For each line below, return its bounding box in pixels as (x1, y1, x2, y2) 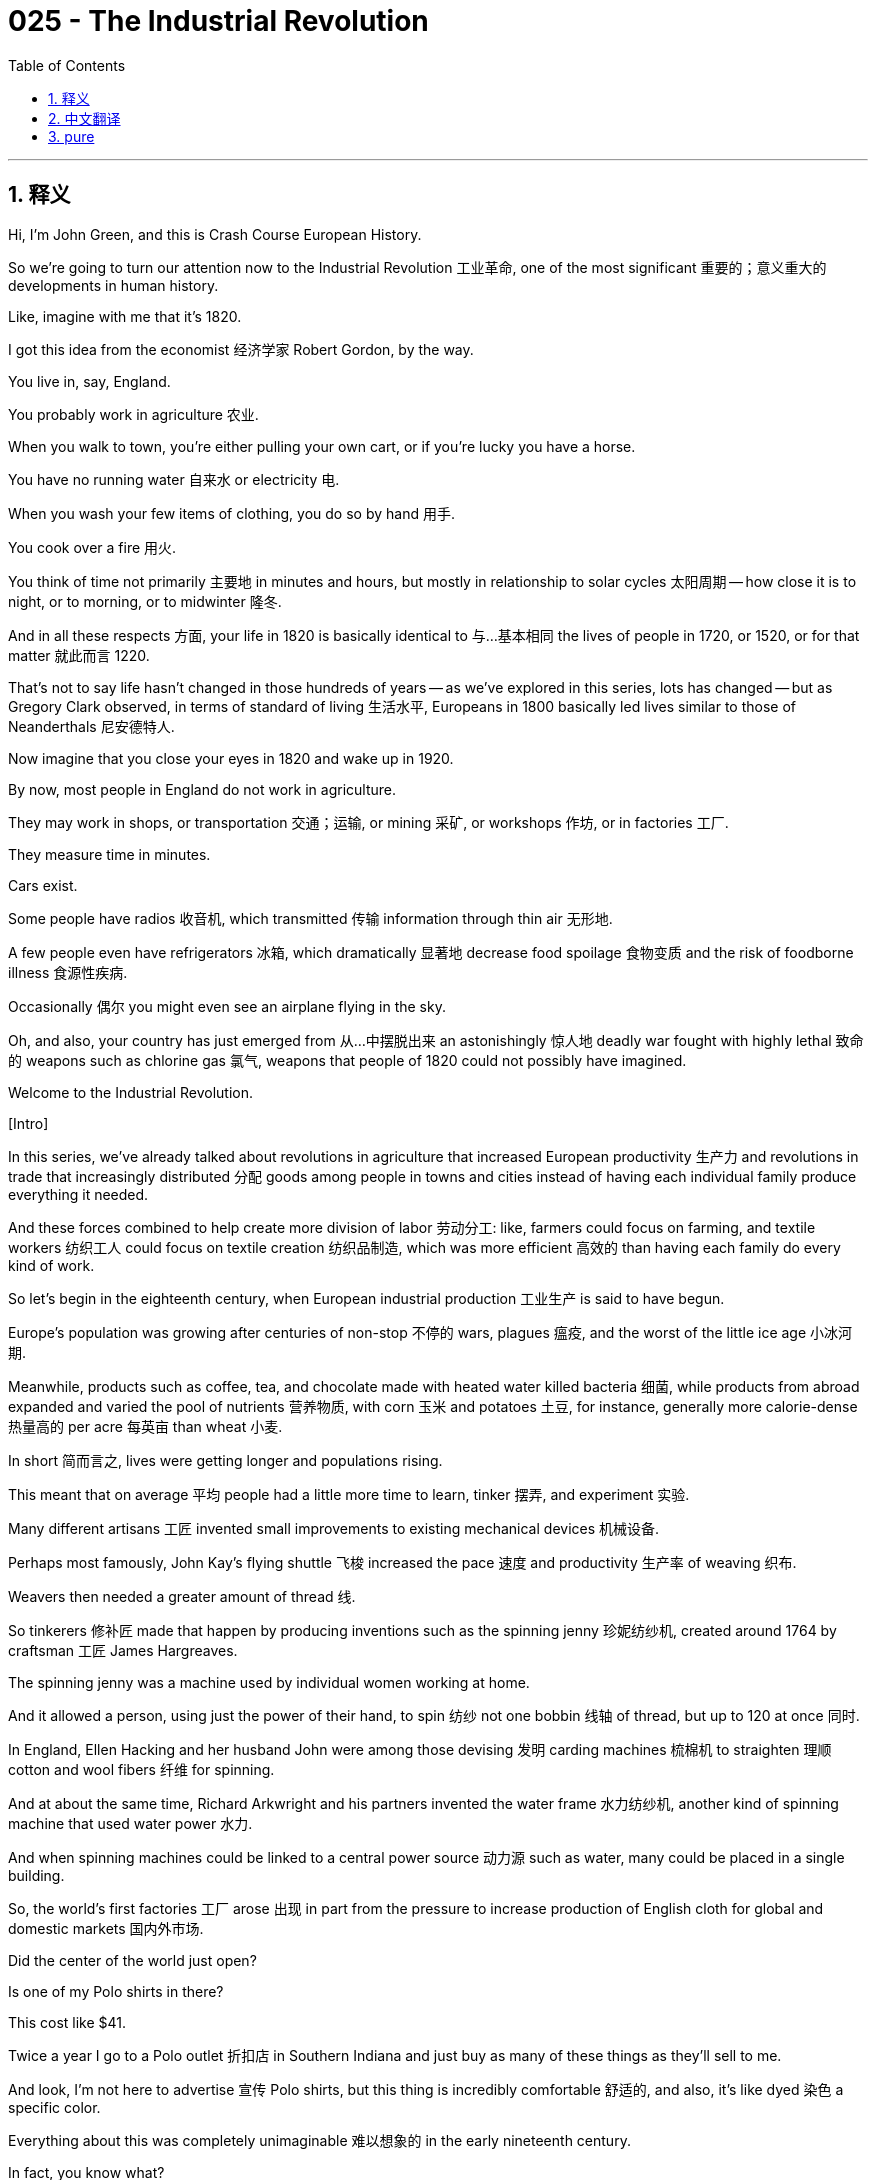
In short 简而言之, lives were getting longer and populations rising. (8, 1451, 443, 1469)
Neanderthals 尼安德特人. (8, 717, 175, 735)
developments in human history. (8, 276, 219, 294)
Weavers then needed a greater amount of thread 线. (8, 1587, 356, 1605)
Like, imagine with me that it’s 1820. (8, 307, 242, 325)
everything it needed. (8, 1185, 149, 1203)
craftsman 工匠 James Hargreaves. (8, 1641, 238, 1659)
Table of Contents (8, 56, 126, 74)
